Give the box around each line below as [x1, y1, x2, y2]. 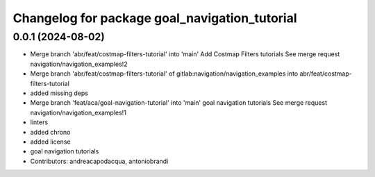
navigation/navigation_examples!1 [30, 108, 126, 117]
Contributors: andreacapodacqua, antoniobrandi [30, 157, 169, 165]
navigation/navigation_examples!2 [30, 60, 128, 68]
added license [30, 137, 71, 146]
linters [30, 118, 49, 126]
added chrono [30, 128, 71, 136]
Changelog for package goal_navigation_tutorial [12, 10, 298, 26]
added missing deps [30, 89, 88, 97]
